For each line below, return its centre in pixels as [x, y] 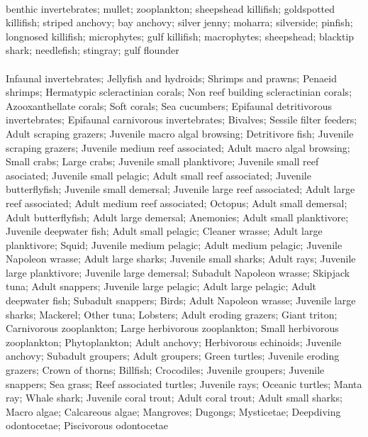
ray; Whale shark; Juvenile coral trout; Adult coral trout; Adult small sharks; [174, 398]
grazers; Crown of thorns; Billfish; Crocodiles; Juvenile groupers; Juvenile [165, 370]
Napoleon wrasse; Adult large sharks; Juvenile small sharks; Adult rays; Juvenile [181, 259]
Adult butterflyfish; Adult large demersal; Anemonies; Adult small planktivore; [177, 217]
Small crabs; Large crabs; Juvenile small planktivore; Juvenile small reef [162, 161]
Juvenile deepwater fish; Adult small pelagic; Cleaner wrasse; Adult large [164, 231]
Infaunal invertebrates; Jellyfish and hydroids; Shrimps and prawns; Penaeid [171, 78]
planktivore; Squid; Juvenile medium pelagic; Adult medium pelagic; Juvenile [174, 244]
